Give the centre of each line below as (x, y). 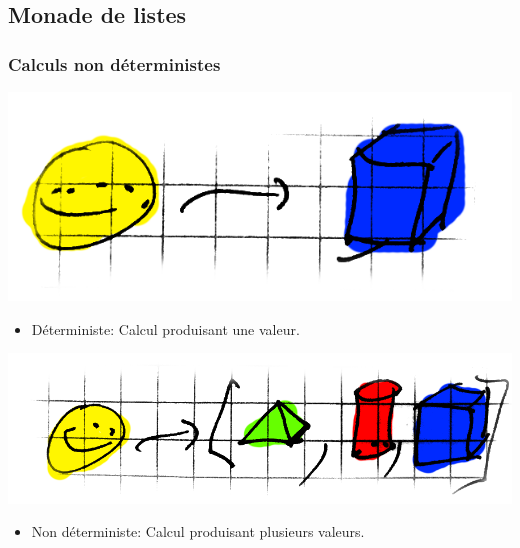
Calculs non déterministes (114, 63)
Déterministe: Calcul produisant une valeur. (165, 328)
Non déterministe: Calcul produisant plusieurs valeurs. (198, 531)
